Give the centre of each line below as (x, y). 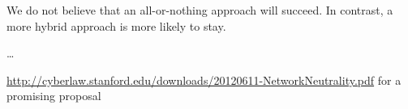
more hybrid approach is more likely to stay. (116, 25)
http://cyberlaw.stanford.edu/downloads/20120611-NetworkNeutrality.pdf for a (204, 80)
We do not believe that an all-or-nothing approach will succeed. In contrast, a (200, 10)
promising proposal (54, 96)
